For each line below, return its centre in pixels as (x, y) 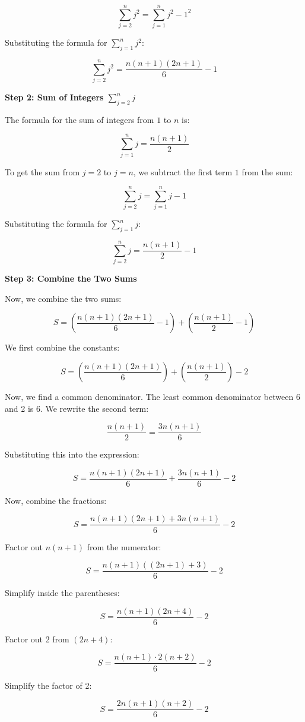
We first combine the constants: (62, 347)
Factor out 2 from (37, 639)
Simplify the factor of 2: (48, 685)
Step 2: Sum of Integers (54, 97)
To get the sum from (42, 171)
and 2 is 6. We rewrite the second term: (77, 408)
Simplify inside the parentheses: (62, 593)
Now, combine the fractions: (56, 500)
